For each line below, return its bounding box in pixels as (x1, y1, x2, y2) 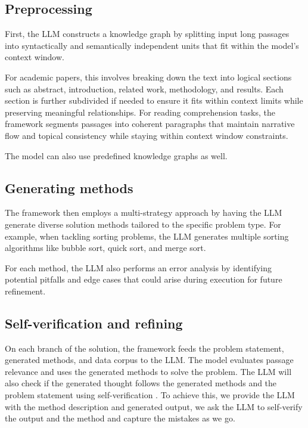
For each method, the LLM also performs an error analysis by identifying (5, 261, 272, 274)
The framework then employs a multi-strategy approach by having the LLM (5, 206, 282, 219)
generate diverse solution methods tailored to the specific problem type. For (5, 218, 281, 230)
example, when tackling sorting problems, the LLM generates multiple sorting (5, 229, 289, 242)
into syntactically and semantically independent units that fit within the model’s (5, 39, 299, 51)
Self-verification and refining (5, 314, 183, 332)
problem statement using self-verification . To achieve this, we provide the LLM (5, 389, 295, 401)
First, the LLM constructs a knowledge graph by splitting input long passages (5, 27, 290, 40)
